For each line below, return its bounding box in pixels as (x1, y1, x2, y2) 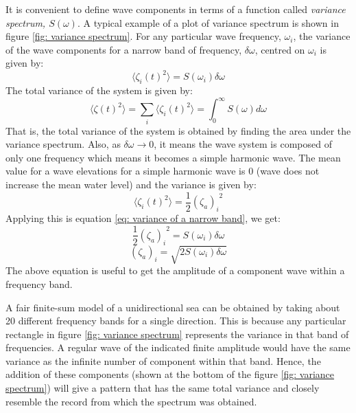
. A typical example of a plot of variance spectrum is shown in (77, 15, 339, 30)
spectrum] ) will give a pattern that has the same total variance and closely (5, 381, 320, 395)
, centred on (254, 42, 305, 56)
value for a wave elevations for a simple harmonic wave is (5, 164, 246, 178)
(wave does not (256, 164, 320, 178)
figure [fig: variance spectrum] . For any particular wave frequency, (5, 29, 281, 43)
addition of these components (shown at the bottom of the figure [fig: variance (5, 367, 335, 381)
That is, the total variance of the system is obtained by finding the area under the (5, 123, 351, 137)
